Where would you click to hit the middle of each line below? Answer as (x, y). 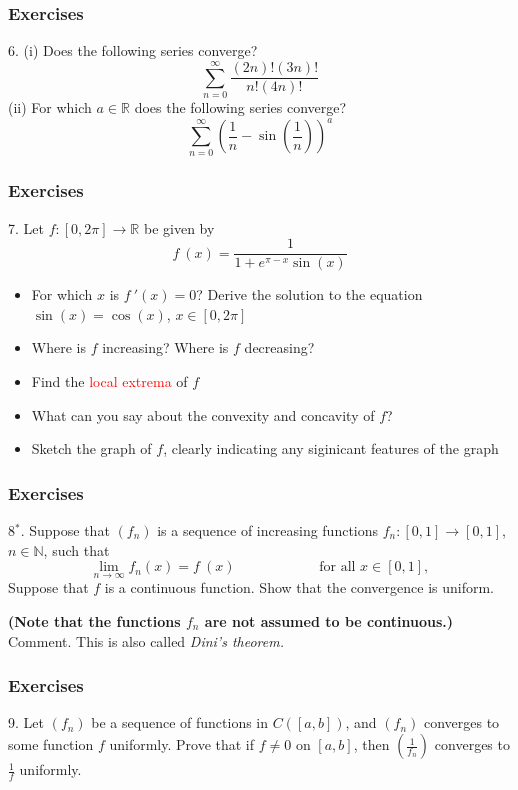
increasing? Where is (165, 347)
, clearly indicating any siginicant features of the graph (331, 448)
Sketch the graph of (91, 448)
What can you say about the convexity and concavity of (203, 414)
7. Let (26, 227)
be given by (179, 227)
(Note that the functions (94, 621)
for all (337, 567)
